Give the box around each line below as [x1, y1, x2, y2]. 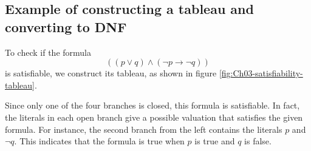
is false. [244, 135, 272, 147]
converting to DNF [5, 17, 127, 36]
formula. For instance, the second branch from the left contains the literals [5, 122, 282, 135]
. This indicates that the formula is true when [14, 135, 185, 147]
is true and [194, 135, 235, 147]
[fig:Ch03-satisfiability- [219, 67, 303, 79]
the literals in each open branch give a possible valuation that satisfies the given [5, 110, 303, 123]
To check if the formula [5, 45, 91, 58]
